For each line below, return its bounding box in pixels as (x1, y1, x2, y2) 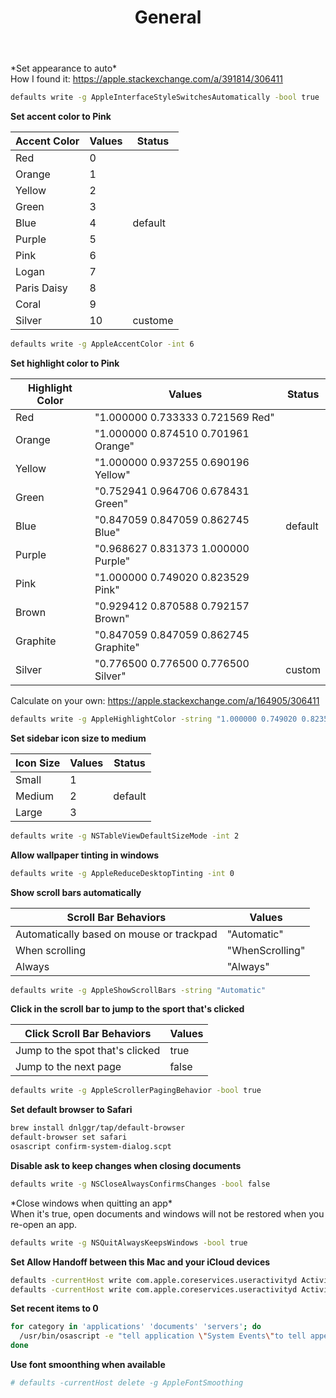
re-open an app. (10, 1218, 78, 1230)
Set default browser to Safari (10, 1104, 133, 1116)
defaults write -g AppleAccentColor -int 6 (10, 339, 195, 350)
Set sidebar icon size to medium (10, 732, 147, 744)
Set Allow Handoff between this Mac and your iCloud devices (10, 1256, 271, 1268)
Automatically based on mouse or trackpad (15, 927, 218, 941)
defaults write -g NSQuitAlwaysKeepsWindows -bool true (10, 1237, 248, 1248)
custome (132, 314, 174, 328)
